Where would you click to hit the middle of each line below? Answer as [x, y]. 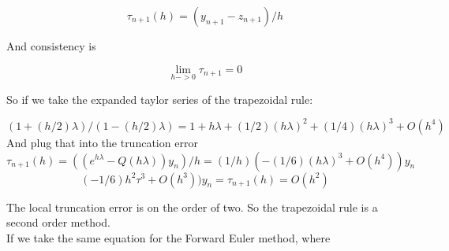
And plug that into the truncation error [102, 142]
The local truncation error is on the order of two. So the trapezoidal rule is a [192, 207]
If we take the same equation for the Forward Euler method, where [168, 237]
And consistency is [51, 46]
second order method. [58, 222]
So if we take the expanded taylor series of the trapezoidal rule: [160, 99]
